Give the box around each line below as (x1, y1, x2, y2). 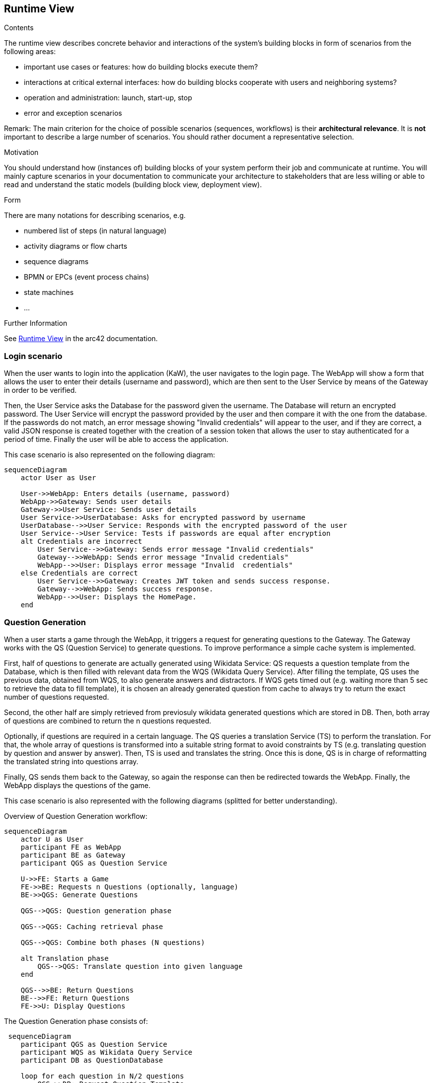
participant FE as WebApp (20, 843, 122, 851)
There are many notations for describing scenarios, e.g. (4, 211, 186, 220)
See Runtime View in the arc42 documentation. (4, 334, 158, 343)
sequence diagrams (24, 257, 89, 266)
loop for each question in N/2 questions (20, 1072, 184, 1080)
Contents (4, 23, 34, 32)
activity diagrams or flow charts (24, 242, 128, 251)
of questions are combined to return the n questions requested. (4, 716, 212, 725)
